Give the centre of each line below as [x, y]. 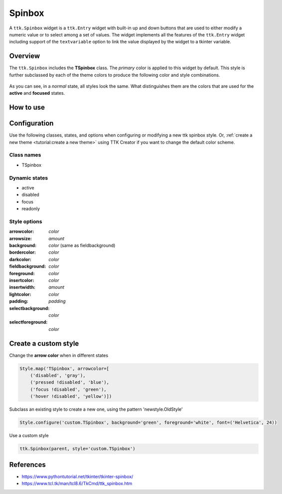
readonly [31, 209]
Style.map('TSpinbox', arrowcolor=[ [65, 368]
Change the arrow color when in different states [59, 355]
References [27, 464]
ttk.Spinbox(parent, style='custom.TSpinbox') [77, 449]
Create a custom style [44, 343]
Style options [26, 221]
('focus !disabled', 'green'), [68, 389]
